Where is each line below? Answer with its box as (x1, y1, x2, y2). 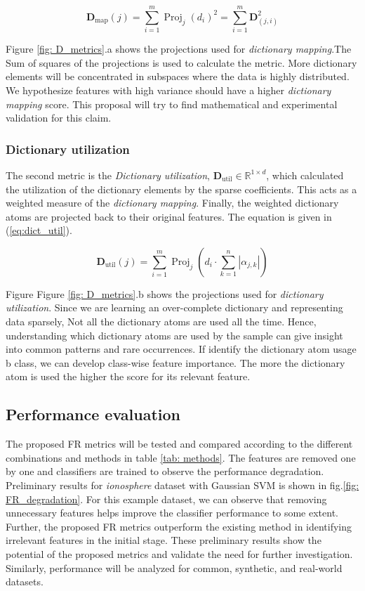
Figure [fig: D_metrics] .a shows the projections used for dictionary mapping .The (6, 41, 352, 56)
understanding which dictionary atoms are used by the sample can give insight (6, 327, 343, 342)
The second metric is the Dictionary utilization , (6, 167, 210, 182)
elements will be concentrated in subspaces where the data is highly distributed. (6, 69, 350, 84)
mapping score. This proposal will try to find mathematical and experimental (6, 96, 338, 111)
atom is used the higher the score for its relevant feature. (6, 369, 251, 384)
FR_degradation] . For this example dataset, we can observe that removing (6, 491, 327, 506)
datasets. (6, 574, 44, 589)
